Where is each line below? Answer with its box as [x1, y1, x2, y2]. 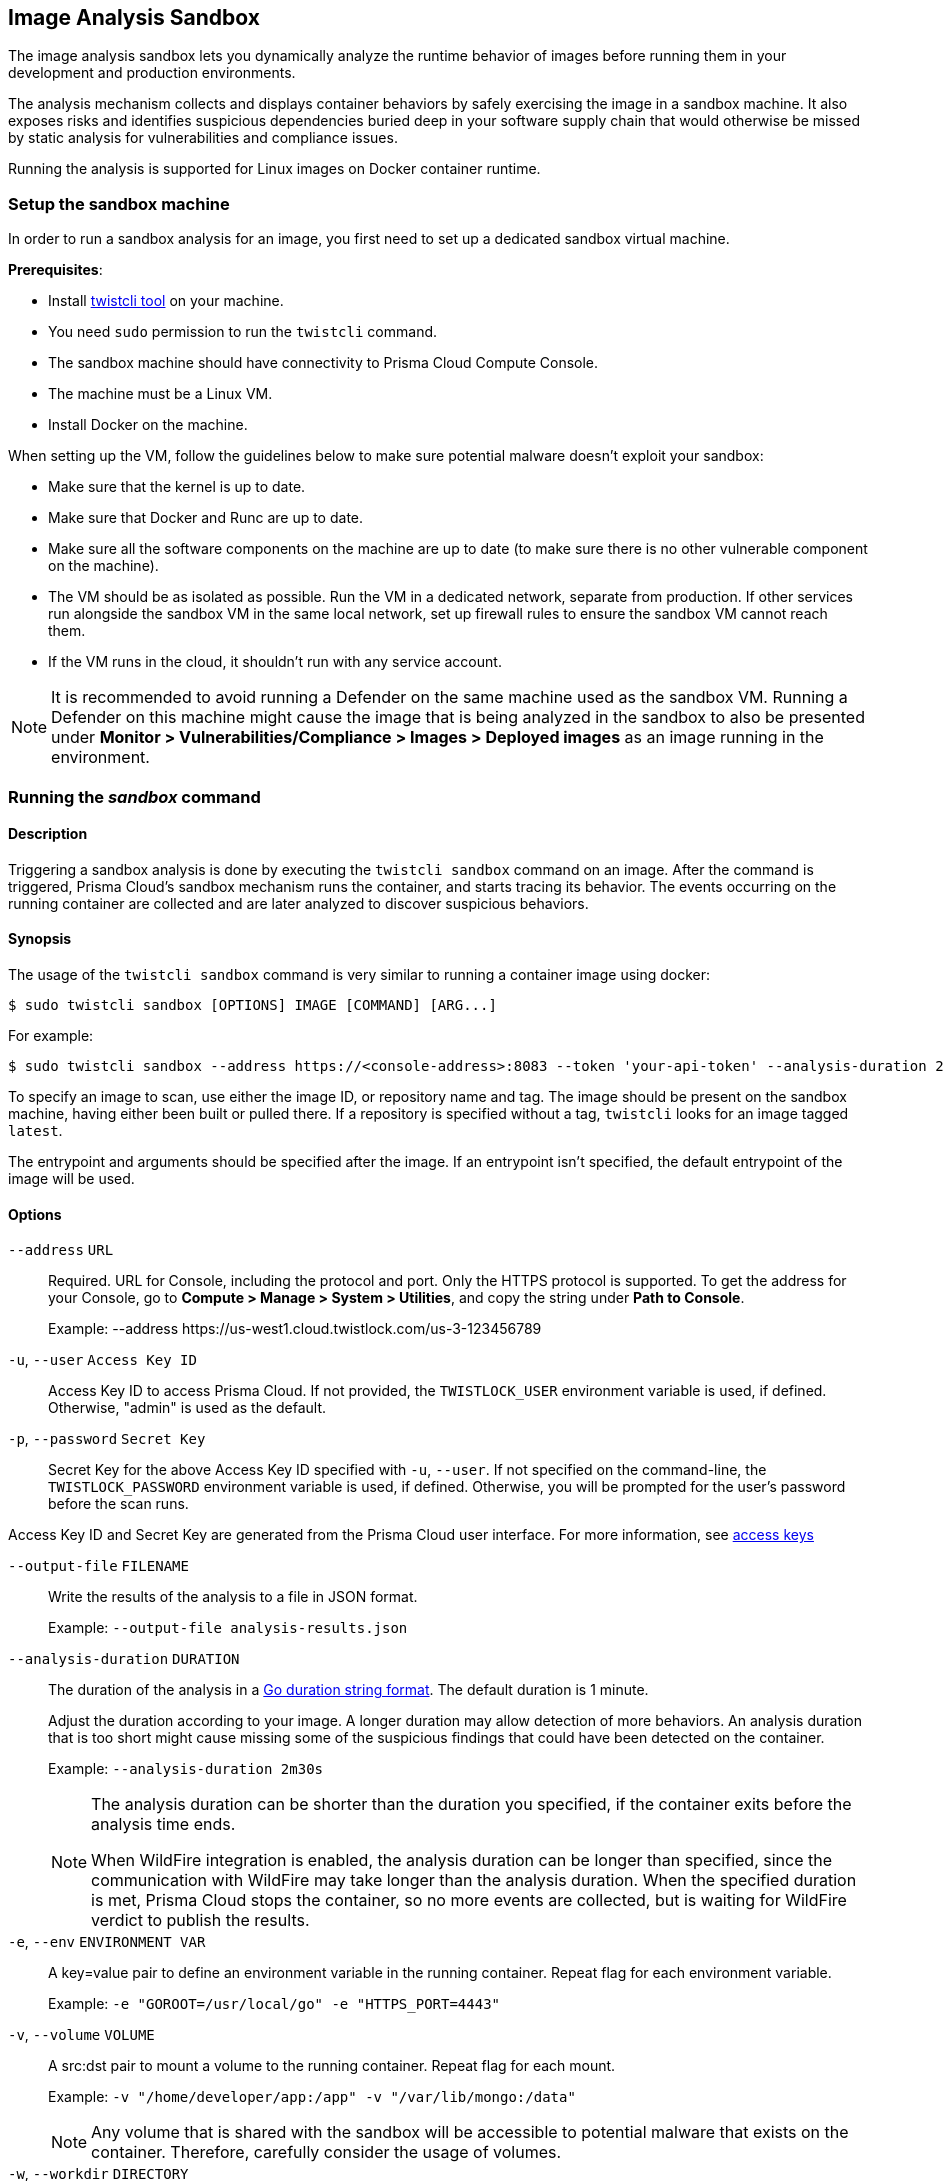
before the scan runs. [48, 1495, 189, 1513]
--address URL [8, 1242, 114, 1259]
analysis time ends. [91, 1814, 236, 1835]
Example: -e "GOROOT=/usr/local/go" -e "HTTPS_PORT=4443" [48, 1995, 501, 2013]
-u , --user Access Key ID [8, 1351, 197, 1369]
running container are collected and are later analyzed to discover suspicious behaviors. [8, 894, 589, 912]
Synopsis [8, 930, 72, 948]
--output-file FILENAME [8, 1558, 189, 1575]
